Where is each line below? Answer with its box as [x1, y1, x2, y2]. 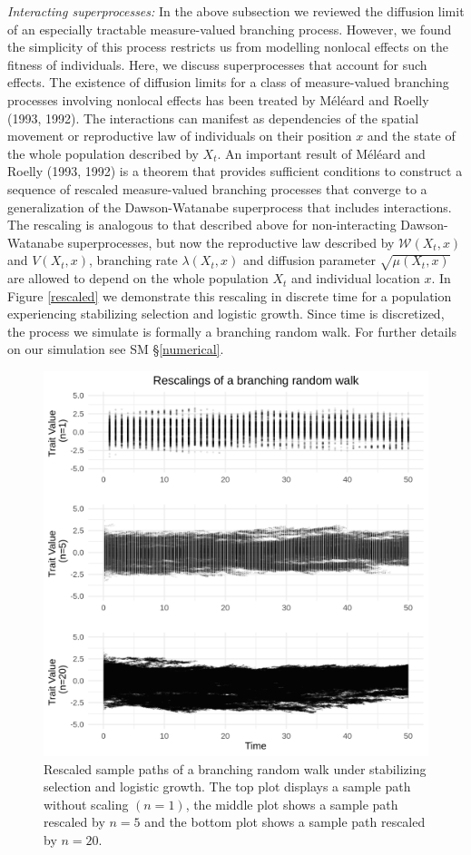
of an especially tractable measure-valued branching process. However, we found [7, 19, 452, 38]
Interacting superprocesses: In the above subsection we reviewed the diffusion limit [7, 2, 465, 20]
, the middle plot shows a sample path [185, 794, 398, 813]
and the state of [367, 126, 456, 145]
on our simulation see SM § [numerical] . [7, 339, 224, 359]
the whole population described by [7, 143, 199, 162]
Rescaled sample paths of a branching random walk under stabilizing [44, 759, 427, 778]
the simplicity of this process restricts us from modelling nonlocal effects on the [7, 37, 449, 56]
